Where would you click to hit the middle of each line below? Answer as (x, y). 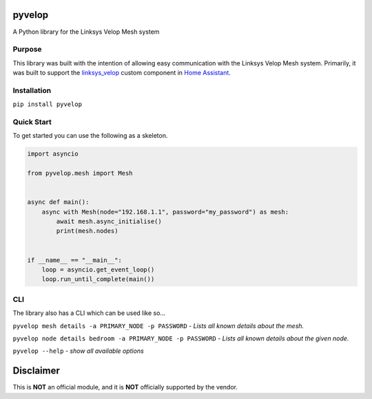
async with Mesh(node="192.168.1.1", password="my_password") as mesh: (165, 212)
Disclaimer (36, 371)
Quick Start (32, 122)
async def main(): (58, 202)
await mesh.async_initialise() (109, 222)
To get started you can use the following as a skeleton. (90, 136)
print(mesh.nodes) (87, 231)
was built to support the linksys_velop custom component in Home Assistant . (122, 73)
